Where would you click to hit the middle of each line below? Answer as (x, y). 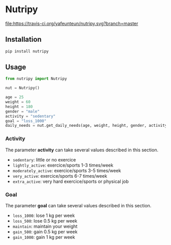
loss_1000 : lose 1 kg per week (44, 215)
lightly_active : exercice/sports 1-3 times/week (63, 165)
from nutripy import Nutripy (36, 79)
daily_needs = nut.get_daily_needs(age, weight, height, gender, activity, (87, 126)
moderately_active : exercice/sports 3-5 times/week (67, 170)
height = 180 (19, 106)
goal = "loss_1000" (26, 121)
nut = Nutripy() (22, 88)
